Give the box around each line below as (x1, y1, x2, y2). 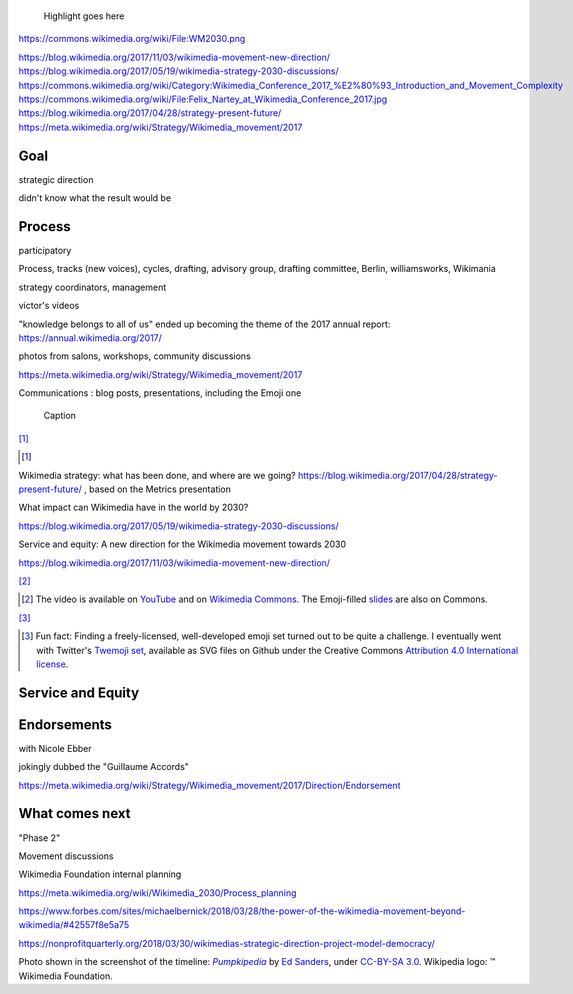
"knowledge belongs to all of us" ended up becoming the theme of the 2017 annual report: (18, 318, 391, 330)
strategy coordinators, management (18, 281, 167, 293)
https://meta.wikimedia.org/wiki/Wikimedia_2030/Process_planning (18, 886, 297, 899)
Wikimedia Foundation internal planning (18, 868, 182, 880)
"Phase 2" (18, 831, 61, 844)
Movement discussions (18, 850, 114, 862)
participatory (18, 244, 72, 256)
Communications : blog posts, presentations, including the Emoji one (18, 387, 302, 399)
